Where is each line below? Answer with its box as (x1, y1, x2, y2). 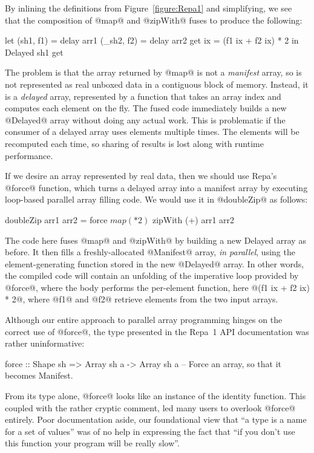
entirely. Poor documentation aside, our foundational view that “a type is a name (5, 413, 307, 426)
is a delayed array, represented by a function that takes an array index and (5, 90, 281, 102)
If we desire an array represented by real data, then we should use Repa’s (5, 169, 277, 182)
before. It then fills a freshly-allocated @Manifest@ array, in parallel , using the (5, 246, 295, 258)
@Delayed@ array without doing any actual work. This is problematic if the (5, 113, 286, 126)
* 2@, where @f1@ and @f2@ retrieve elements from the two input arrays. (5, 293, 278, 305)
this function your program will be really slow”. (5, 437, 180, 449)
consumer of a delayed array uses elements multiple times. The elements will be (5, 125, 299, 138)
